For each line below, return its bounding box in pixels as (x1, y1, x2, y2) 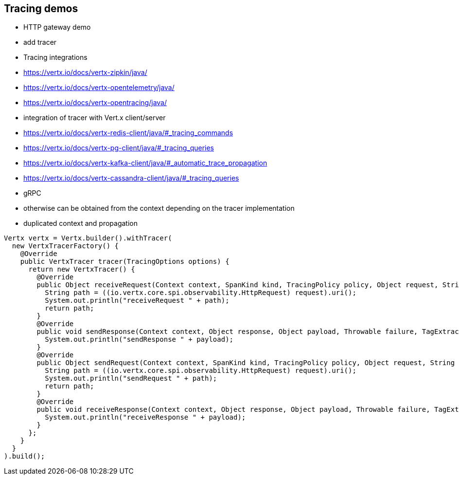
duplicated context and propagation (23, 219, 138, 228)
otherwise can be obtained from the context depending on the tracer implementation (23, 204, 295, 213)
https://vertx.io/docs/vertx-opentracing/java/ (23, 98, 167, 107)
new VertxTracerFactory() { (12, 242, 119, 250)
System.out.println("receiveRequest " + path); (45, 296, 229, 305)
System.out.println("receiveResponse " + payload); (45, 413, 246, 422)
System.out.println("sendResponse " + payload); (45, 335, 234, 344)
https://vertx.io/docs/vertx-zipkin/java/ (23, 68, 147, 77)
